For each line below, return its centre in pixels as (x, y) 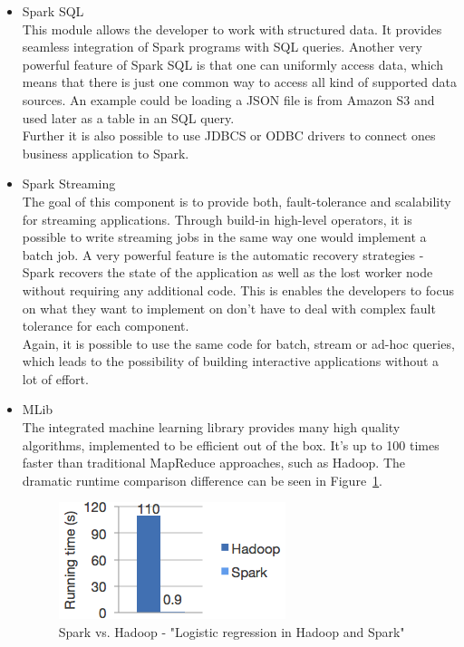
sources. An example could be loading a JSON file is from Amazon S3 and (228, 99)
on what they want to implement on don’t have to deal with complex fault (229, 308)
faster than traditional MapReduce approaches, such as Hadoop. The (213, 463)
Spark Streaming (69, 183)
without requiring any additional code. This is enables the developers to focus (238, 290)
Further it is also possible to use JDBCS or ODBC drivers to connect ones (229, 135)
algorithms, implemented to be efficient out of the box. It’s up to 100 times (231, 444)
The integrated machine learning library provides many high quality (211, 427)
